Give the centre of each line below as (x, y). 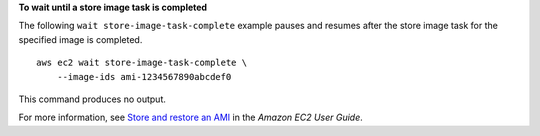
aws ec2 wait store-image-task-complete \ (142, 63)
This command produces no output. (92, 99)
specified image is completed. (80, 39)
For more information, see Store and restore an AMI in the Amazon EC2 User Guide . (191, 117)
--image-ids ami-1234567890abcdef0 (144, 76)
